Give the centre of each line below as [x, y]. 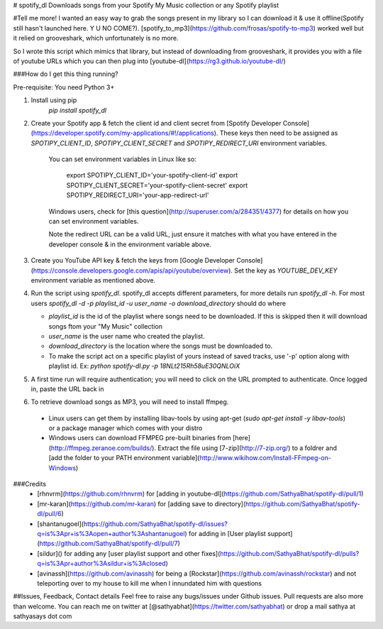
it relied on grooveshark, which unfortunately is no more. [96, 38]
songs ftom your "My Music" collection [106, 326]
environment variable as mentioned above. [93, 280]
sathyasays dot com [43, 616]
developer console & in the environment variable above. [130, 244]
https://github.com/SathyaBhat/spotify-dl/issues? [156, 524]
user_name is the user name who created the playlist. [127, 336]
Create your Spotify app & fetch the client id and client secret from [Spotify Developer [156, 123]
